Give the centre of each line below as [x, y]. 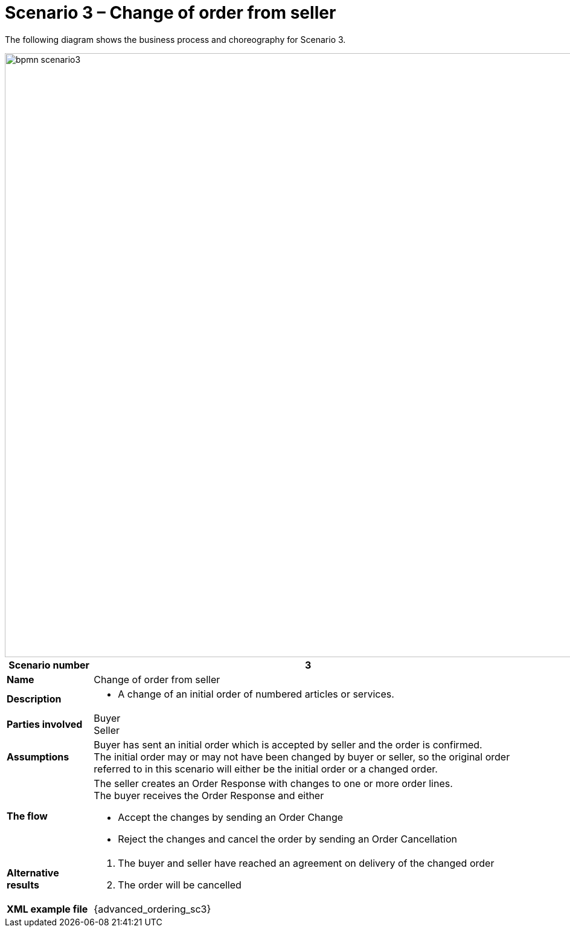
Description [34, 699]
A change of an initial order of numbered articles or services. [256, 694]
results [23, 885]
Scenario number [49, 665]
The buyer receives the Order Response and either [209, 795]
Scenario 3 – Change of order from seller [171, 13]
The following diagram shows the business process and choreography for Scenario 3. [175, 39]
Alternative [33, 873]
